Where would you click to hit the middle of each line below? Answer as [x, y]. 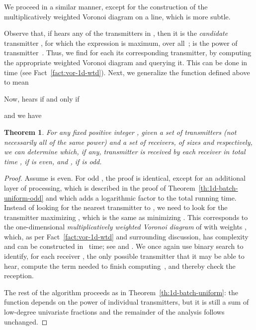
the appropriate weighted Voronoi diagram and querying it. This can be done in [126, 62]
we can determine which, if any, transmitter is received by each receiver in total [125, 152]
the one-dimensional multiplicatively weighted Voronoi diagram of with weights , [125, 227]
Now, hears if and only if [42, 98]
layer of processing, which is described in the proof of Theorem [100, 187]
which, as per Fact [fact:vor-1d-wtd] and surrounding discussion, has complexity [126, 236]
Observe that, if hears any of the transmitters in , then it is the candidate [116, 33]
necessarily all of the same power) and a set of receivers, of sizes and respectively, [128, 142]
